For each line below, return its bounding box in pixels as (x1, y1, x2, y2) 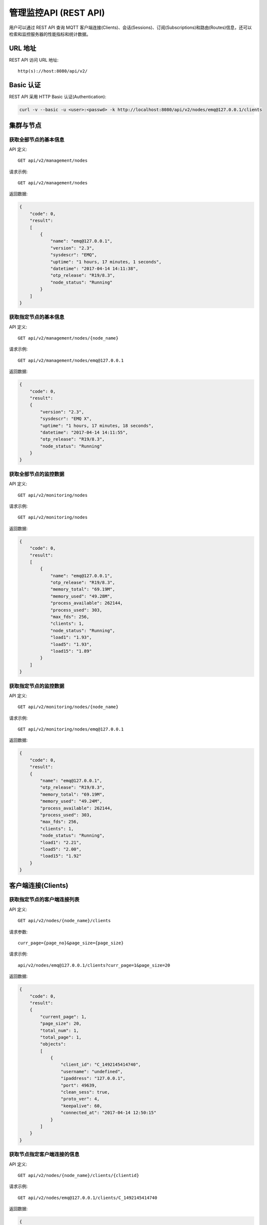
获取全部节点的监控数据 (9, 470, 65, 477)
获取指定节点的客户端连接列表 (9, 896, 80, 903)
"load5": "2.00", (40, 846, 82, 852)
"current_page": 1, (40, 1014, 87, 1019)
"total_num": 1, (40, 1028, 79, 1033)
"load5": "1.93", (50, 641, 92, 647)
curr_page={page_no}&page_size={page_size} (18, 940, 124, 946)
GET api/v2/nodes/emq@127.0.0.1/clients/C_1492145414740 (18, 1195, 158, 1200)
